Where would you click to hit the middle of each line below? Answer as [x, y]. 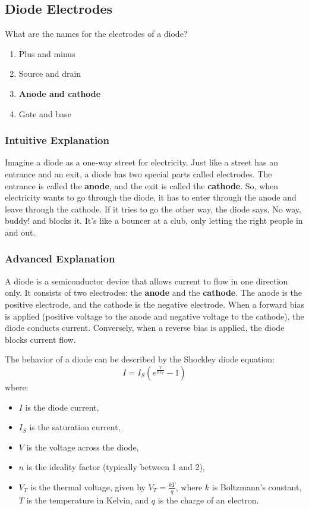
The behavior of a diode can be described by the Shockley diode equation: [140, 359]
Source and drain [50, 73]
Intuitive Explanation [57, 140]
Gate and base [45, 113]
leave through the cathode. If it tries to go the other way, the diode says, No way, [153, 209]
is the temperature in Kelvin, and [88, 500]
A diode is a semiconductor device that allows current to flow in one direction [146, 281]
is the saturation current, [75, 427]
